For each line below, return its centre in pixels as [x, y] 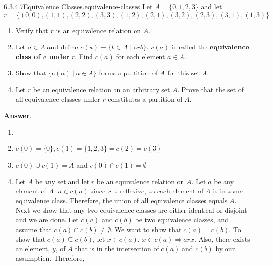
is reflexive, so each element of [158, 191]
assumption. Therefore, [50, 258]
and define [63, 47]
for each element [141, 56]
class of [28, 56]
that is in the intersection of [117, 248]
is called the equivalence [210, 47]
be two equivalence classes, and [182, 219]
